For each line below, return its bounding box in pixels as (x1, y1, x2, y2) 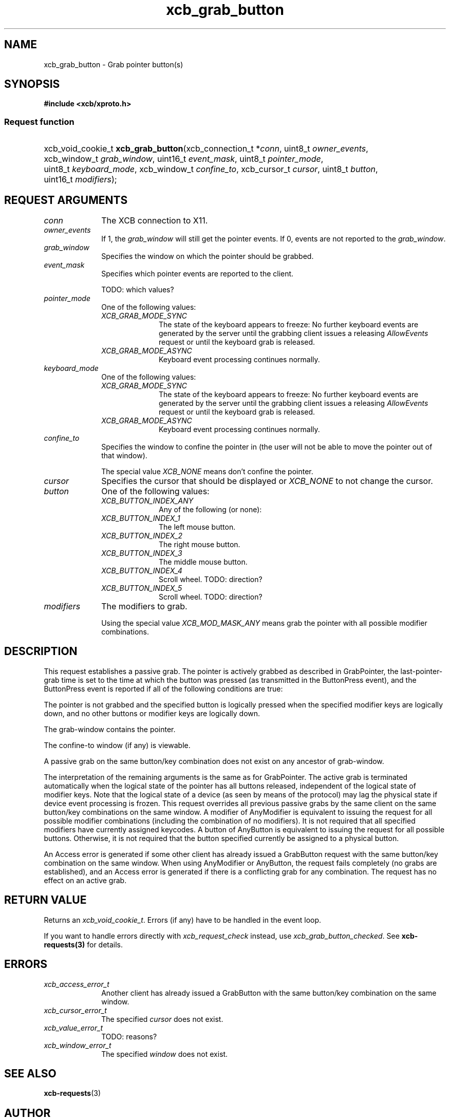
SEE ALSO (4, 1067, 57, 1080)
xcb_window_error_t (44, 1040, 111, 1050)
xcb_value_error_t (44, 1023, 103, 1032)
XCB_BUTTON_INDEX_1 (101, 514, 180, 523)
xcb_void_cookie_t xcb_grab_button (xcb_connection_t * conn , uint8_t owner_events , (44, 143, 368, 154)
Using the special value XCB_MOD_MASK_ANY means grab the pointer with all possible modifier (101, 619, 427, 628)
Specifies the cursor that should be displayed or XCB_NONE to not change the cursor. (101, 476, 433, 487)
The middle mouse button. (159, 557, 248, 567)
